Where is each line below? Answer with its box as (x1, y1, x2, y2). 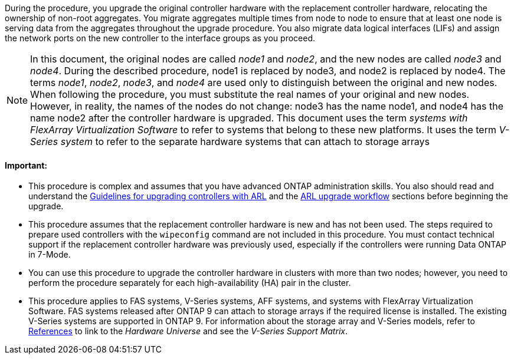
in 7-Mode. (28, 249, 71, 260)
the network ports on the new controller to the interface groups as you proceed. (5, 33, 316, 43)
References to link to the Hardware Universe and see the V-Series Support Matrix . (28, 326, 348, 337)
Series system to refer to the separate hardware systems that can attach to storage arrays (30, 136, 430, 147)
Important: (5, 160, 47, 170)
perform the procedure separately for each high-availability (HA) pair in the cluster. (28, 278, 351, 288)
